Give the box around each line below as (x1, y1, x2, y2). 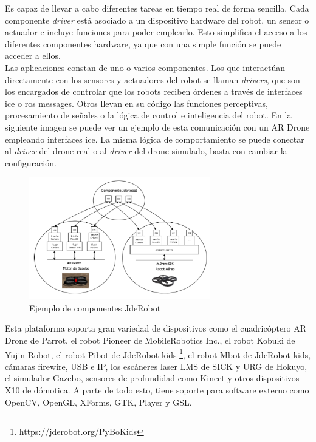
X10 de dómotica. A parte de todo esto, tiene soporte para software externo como (5, 384, 309, 396)
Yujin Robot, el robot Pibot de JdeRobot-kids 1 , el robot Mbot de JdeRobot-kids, (5, 346, 311, 361)
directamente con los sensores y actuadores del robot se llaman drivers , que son (5, 73, 300, 86)
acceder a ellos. (5, 49, 61, 62)
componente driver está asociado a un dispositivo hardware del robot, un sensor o (5, 13, 309, 26)
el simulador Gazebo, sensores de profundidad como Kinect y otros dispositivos (5, 372, 300, 384)
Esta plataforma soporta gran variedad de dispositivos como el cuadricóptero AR (5, 322, 307, 335)
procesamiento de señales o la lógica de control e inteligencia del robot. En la (5, 109, 292, 121)
